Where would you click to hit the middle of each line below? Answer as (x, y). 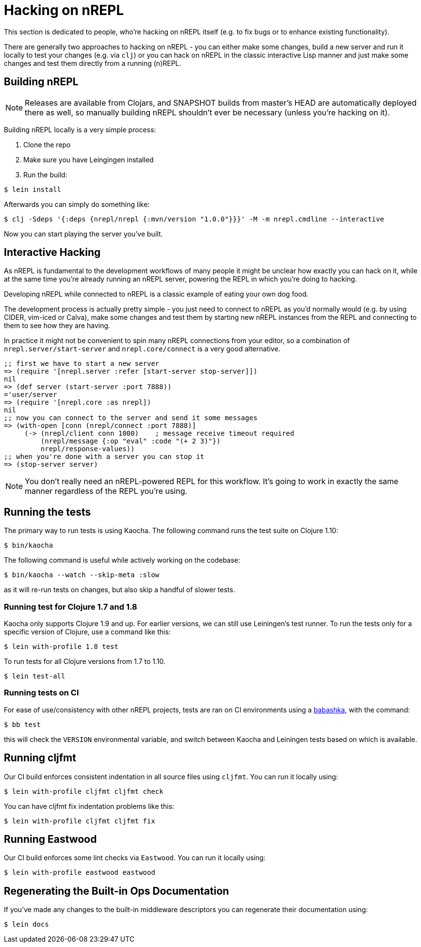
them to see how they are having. (57, 326)
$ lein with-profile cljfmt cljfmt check (84, 791)
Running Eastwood (50, 839)
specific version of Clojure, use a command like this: (87, 632)
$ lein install (33, 189)
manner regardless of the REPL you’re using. (106, 491)
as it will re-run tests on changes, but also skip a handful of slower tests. (120, 590)
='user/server (31, 395)
